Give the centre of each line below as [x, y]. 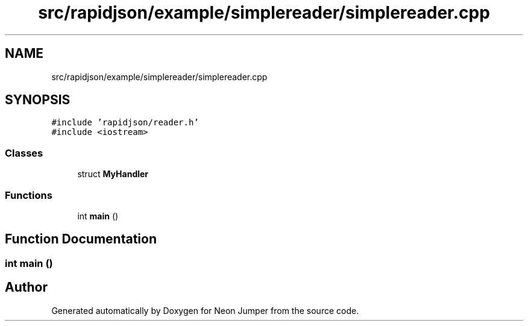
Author [26, 287]
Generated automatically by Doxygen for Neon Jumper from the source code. [205, 310]
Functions [29, 195]
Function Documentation [81, 239]
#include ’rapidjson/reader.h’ [125, 123]
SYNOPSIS [38, 100]
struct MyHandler [113, 174]
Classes [24, 153]
